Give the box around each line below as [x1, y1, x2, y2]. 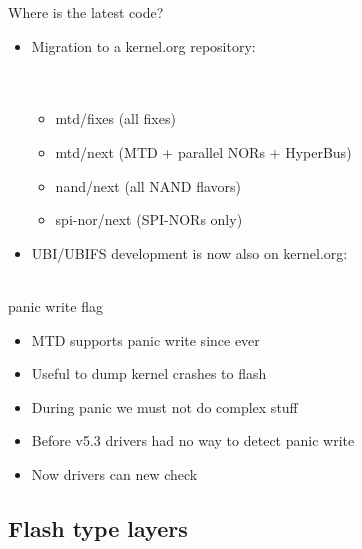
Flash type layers [8, 512, 188, 543]
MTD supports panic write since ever [31, 329, 260, 350]
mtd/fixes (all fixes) [55, 108, 176, 129]
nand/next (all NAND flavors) [55, 175, 242, 196]
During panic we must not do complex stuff [31, 396, 298, 417]
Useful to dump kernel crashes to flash [31, 363, 267, 384]
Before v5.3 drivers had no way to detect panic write [31, 430, 355, 451]
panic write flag [8, 295, 103, 316]
